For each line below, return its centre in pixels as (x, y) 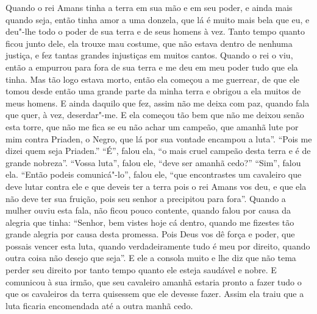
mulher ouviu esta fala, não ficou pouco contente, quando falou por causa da (148, 210)
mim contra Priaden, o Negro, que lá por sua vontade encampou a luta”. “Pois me (159, 138)
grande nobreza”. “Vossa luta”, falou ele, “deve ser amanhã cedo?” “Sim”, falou (153, 162)
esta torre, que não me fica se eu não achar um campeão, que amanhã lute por (152, 126)
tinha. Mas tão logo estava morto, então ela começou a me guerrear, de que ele (153, 79)
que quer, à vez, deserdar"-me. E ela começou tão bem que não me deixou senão (155, 115)
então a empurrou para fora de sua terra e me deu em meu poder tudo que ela (152, 67)
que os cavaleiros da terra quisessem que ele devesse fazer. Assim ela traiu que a (155, 294)
